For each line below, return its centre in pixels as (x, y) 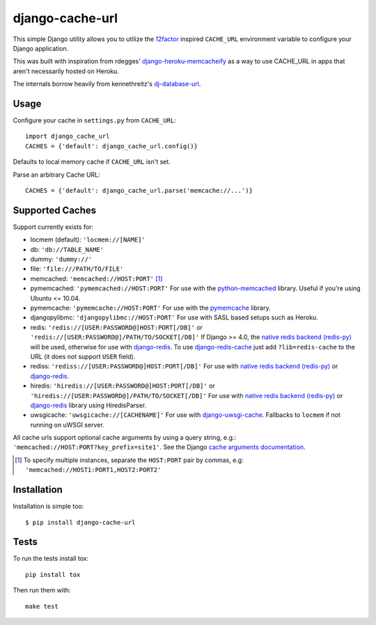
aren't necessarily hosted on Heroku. (66, 71)
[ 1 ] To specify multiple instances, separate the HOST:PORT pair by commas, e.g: (129, 460)
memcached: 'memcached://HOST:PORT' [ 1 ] (96, 278)
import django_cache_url (68, 136)
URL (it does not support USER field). (83, 356)
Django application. (41, 48)
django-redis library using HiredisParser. (88, 405)
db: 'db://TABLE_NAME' (67, 249)
